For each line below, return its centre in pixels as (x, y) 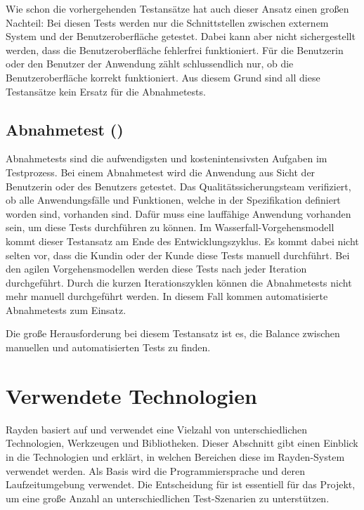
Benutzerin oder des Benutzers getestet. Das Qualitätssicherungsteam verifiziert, (178, 186)
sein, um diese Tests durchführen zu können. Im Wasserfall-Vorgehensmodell (170, 227)
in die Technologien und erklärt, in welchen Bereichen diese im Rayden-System (175, 456)
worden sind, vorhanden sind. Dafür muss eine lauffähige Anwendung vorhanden (178, 213)
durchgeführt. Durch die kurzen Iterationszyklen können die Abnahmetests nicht (179, 282)
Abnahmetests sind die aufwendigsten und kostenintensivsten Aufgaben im (167, 158)
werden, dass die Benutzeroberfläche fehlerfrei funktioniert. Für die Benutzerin (175, 50)
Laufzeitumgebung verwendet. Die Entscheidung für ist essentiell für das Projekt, (181, 484)
